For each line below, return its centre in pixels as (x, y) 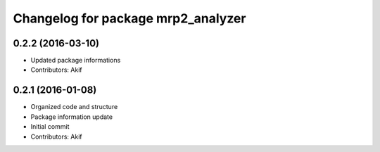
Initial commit (50, 127)
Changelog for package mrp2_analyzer (129, 18)
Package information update (71, 117)
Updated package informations (76, 61)
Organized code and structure (74, 107)
